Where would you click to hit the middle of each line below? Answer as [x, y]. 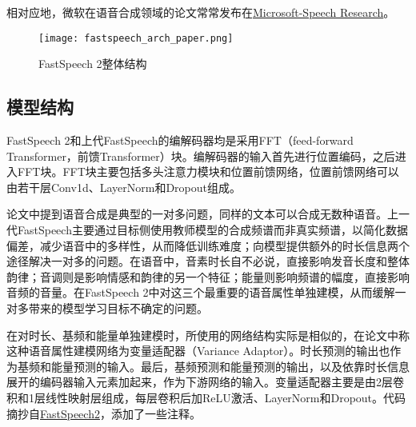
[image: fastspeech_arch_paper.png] [136, 38]
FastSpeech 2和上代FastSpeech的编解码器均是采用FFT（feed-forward [180, 140]
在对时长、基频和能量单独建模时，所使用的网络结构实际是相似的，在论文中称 [208, 335]
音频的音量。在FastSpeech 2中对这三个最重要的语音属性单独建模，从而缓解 [201, 292]
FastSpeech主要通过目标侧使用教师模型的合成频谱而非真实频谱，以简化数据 [212, 230]
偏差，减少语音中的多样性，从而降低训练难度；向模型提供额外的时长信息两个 [208, 245]
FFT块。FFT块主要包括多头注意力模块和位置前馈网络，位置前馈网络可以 [208, 172]
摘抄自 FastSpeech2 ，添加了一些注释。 [104, 413]
